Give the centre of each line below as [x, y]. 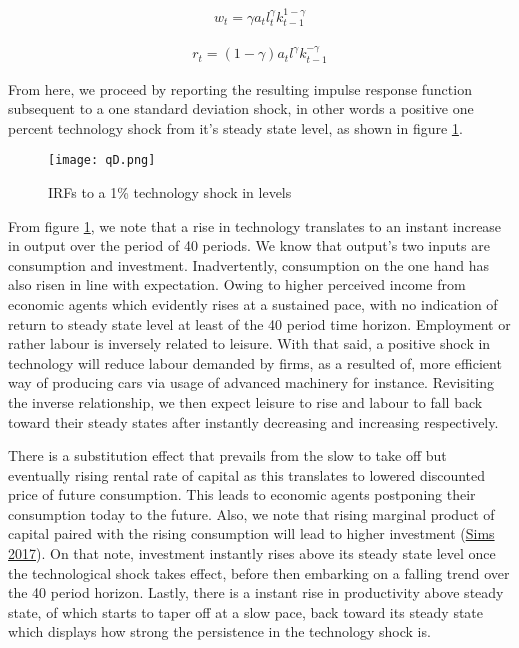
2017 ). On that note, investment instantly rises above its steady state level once [252, 553]
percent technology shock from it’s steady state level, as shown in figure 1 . [235, 127]
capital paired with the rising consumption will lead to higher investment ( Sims [251, 533]
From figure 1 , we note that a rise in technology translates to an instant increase [255, 225]
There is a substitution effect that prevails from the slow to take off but [227, 455]
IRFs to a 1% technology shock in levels [170, 191]
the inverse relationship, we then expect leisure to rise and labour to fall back [245, 401]
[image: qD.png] [102, 160]
